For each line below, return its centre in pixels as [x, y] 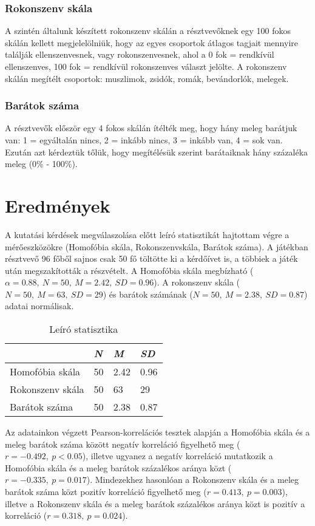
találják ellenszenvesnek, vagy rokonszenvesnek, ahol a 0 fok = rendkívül [140, 54]
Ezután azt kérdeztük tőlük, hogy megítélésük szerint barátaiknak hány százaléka [157, 152]
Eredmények [58, 205]
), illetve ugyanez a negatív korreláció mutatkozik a [178, 456]
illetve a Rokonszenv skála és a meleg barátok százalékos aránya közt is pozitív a [155, 503]
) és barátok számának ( [148, 294]
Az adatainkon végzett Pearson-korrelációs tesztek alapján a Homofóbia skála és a [157, 432]
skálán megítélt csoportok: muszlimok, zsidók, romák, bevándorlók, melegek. [147, 78]
